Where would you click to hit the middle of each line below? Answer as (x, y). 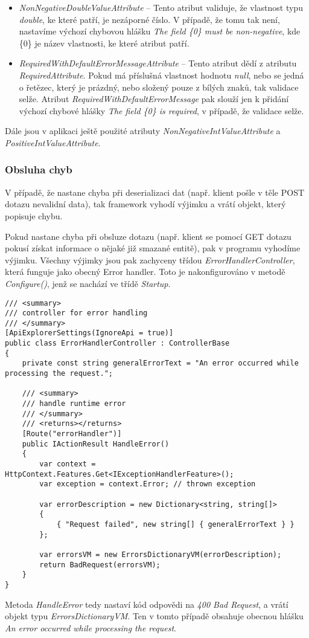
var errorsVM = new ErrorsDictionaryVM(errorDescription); (161, 554)
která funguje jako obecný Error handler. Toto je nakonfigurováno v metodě (145, 272)
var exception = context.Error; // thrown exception (148, 484)
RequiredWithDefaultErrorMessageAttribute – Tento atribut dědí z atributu (158, 63)
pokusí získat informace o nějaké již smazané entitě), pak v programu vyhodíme (153, 248)
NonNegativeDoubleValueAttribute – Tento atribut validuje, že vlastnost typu (161, 7)
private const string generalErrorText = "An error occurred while (160, 363)
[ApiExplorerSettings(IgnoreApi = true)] (89, 333)
